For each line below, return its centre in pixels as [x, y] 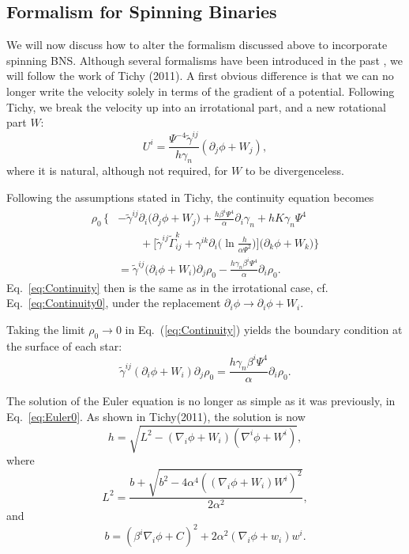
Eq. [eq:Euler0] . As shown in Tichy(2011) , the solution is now [156, 417]
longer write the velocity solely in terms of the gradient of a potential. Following [201, 91]
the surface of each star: [64, 345]
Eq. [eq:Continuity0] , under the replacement [114, 303]
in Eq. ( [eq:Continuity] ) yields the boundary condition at [264, 329]
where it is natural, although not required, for [117, 171]
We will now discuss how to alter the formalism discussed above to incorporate [197, 45]
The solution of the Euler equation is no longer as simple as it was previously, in [201, 401]
